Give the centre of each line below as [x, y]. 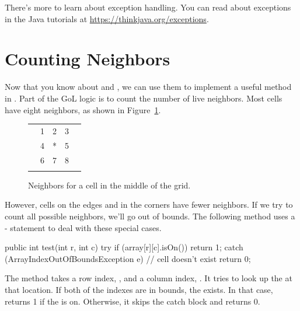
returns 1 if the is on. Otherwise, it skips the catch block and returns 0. [132, 301]
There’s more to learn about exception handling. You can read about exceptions [148, 7]
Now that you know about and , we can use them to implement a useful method [148, 87]
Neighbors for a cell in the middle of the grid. [109, 185]
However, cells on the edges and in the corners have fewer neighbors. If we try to [149, 205]
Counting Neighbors [88, 59]
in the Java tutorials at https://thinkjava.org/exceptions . [107, 18]
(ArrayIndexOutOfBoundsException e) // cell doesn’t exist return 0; [128, 258]
